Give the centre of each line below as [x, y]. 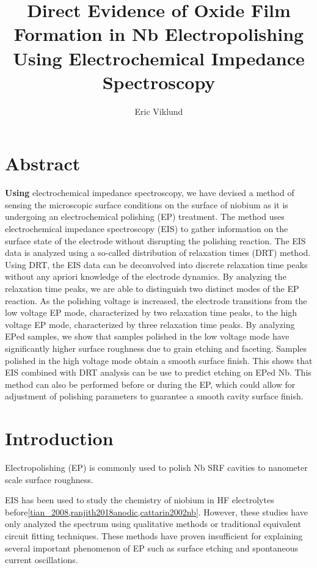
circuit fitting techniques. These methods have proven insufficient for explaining [154, 536]
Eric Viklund [159, 111]
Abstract [43, 163]
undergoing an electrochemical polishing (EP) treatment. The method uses [145, 217]
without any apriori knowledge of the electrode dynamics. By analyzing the [146, 276]
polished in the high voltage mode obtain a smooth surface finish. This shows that [159, 360]
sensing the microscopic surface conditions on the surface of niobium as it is [147, 204]
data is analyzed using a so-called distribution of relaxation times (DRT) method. [158, 253]
